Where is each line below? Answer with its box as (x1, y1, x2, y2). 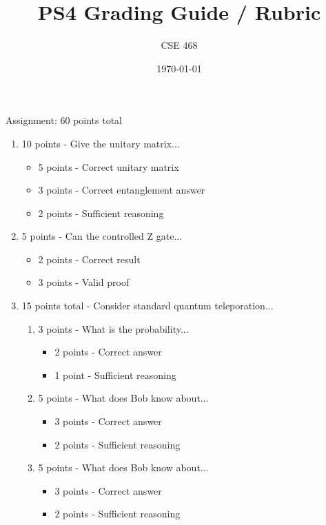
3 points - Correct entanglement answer (38, 183, 205, 197)
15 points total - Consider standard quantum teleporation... (21, 298, 274, 313)
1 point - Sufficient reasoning (54, 367, 176, 382)
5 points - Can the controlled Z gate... (21, 229, 183, 243)
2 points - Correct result (38, 251, 141, 266)
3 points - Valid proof (38, 275, 130, 289)
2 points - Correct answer (54, 344, 162, 359)
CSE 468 (161, 38, 198, 52)
